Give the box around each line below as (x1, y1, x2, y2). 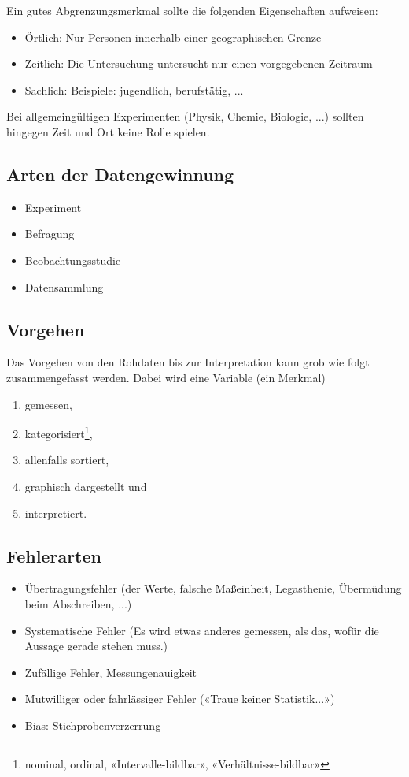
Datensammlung (24, 278, 104, 295)
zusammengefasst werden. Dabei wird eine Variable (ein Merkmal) (6, 369, 326, 385)
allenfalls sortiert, (24, 452, 109, 468)
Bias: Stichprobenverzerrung (24, 716, 161, 733)
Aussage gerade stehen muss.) (24, 638, 168, 654)
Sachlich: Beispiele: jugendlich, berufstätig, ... (24, 81, 244, 98)
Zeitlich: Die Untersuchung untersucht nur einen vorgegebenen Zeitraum (24, 55, 373, 72)
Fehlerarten (6, 543, 101, 567)
